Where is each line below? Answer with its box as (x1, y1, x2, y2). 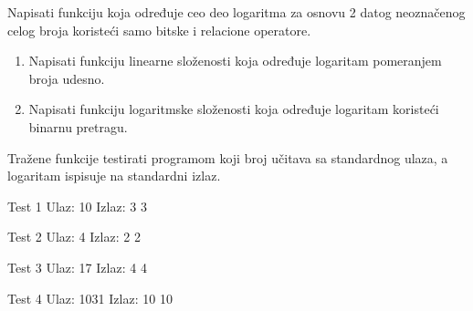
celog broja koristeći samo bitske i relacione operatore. (7, 20, 311, 39)
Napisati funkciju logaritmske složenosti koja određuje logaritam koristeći (28, 99, 439, 119)
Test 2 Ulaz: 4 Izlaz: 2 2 (7, 227, 141, 246)
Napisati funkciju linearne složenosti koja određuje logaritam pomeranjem (28, 51, 442, 70)
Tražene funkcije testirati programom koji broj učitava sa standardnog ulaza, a (7, 148, 448, 167)
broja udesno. (28, 68, 105, 88)
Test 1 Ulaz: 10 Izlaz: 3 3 (7, 196, 147, 215)
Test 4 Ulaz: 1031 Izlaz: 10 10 (7, 288, 173, 307)
